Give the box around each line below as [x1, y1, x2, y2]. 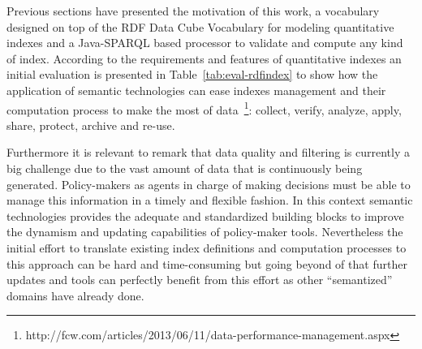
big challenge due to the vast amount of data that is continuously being [6, 160, 363, 176]
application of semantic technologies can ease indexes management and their [6, 81, 386, 98]
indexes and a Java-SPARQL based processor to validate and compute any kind [6, 34, 403, 51]
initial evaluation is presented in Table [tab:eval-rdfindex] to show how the [6, 66, 378, 83]
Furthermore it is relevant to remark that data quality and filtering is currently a [6, 144, 410, 161]
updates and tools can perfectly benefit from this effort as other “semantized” [6, 271, 393, 288]
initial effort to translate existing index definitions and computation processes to [6, 239, 407, 256]
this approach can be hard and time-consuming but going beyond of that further [6, 255, 407, 272]
